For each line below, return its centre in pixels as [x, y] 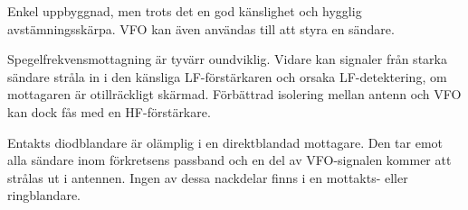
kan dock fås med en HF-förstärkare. [109, 111]
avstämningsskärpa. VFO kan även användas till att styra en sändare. [201, 28]
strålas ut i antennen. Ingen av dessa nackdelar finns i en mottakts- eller [208, 177]
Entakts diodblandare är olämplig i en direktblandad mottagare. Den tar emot [225, 142]
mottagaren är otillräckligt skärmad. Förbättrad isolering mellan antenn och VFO [234, 94]
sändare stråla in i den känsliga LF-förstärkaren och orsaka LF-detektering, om [227, 76]
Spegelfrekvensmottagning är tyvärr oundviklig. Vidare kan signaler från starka [227, 59]
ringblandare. [44, 195]
